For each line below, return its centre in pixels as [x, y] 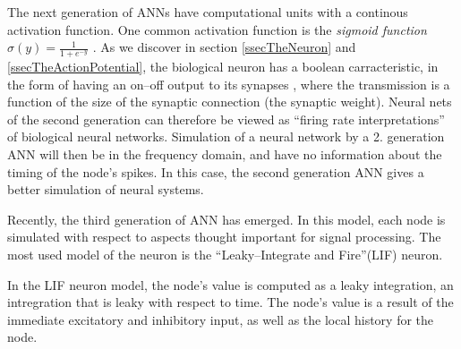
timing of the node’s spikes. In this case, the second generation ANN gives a [216, 171]
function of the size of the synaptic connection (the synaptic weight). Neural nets [230, 102]
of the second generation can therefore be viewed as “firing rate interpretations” [226, 119]
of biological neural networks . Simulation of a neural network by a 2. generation [226, 136]
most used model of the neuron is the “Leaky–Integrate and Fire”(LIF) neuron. [225, 254]
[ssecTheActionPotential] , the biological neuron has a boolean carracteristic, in [223, 67]
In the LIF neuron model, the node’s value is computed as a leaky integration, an [230, 284]
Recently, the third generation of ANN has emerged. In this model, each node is [226, 219]
